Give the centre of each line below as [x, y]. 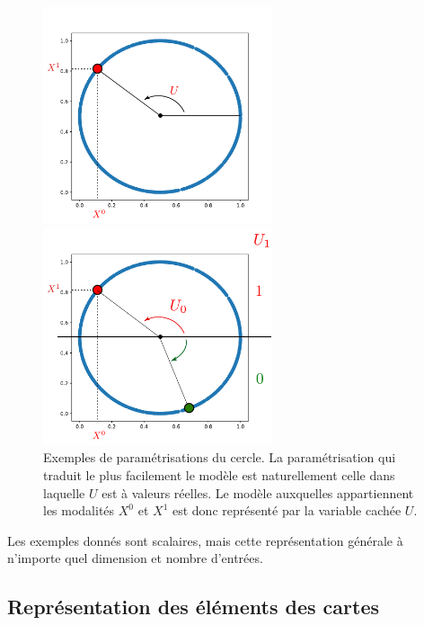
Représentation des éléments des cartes [193, 607]
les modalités [79, 510]
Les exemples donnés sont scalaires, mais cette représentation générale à [205, 540]
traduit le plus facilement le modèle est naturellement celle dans [219, 475]
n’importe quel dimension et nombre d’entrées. [135, 558]
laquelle [64, 492]
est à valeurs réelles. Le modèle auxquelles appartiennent [258, 492]
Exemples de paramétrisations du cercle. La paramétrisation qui [220, 457]
